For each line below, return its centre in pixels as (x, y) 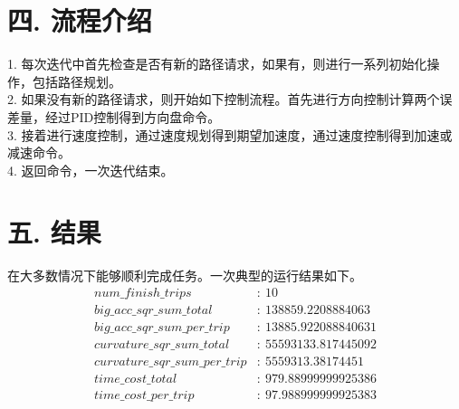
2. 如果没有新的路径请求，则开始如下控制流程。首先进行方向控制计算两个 (224, 99)
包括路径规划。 (76, 81)
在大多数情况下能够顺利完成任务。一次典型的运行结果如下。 (185, 276)
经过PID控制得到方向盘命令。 (133, 116)
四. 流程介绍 (80, 20)
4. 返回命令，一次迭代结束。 (91, 170)
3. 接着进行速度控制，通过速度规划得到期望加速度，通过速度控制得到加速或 (230, 134)
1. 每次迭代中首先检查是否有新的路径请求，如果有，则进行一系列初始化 (217, 64)
